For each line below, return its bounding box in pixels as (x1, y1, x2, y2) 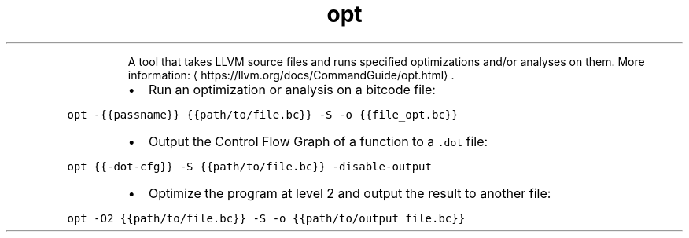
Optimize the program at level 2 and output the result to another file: (148, 185, 551, 201)
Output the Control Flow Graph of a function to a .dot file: (148, 133, 488, 149)
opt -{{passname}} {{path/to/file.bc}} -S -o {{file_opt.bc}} (67, 108, 459, 121)
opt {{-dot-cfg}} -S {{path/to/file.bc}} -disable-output (67, 159, 432, 173)
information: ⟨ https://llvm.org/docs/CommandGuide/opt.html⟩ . (127, 68, 455, 82)
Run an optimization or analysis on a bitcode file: (148, 81, 436, 97)
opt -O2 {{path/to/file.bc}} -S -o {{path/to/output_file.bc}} (67, 211, 466, 225)
